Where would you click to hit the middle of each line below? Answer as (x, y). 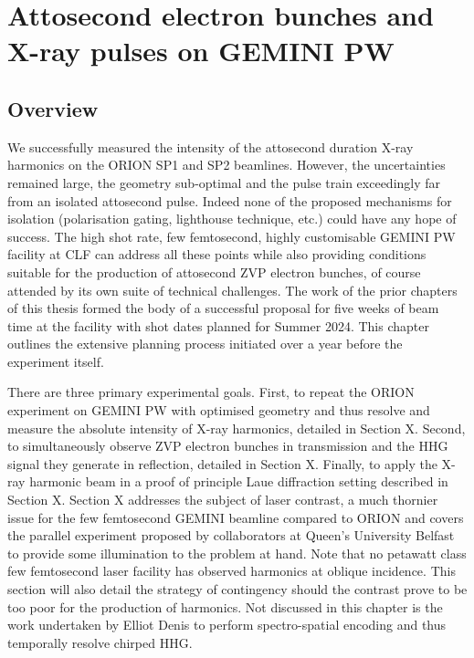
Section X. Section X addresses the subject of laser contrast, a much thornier (223, 500)
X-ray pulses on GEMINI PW (201, 51)
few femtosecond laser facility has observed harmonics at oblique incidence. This (232, 571)
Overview (53, 108)
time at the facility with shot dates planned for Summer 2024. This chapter (218, 325)
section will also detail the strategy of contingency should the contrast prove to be (237, 589)
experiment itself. (56, 361)
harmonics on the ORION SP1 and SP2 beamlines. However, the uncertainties (226, 165)
